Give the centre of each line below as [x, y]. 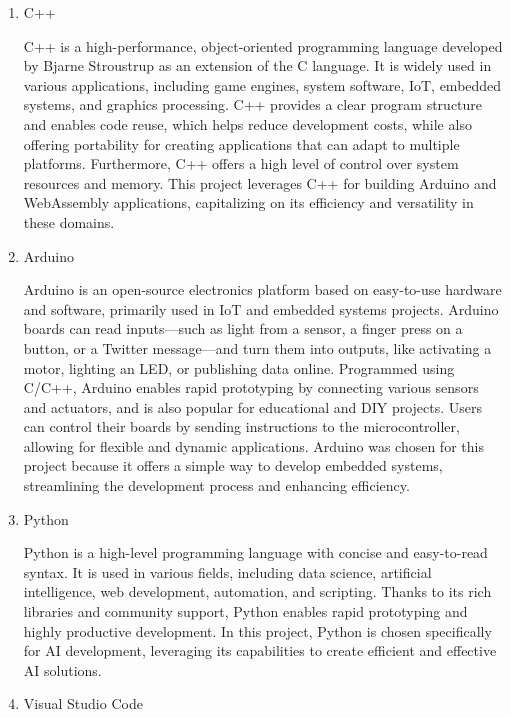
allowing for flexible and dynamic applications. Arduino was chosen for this [253, 445]
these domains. [69, 221]
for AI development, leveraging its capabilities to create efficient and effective [260, 650]
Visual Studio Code [83, 703]
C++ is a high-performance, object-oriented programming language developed [263, 45]
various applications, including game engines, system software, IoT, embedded [262, 84]
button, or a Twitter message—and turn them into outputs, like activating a [257, 347]
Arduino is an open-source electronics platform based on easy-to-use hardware [262, 289]
